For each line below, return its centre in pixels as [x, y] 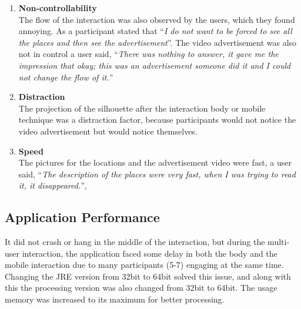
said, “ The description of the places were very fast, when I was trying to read [157, 174]
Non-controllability [58, 8]
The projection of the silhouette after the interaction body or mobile [142, 108]
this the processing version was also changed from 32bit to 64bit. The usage [141, 288]
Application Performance [82, 217]
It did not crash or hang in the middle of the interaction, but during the [135, 242]
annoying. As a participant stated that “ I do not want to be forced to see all [155, 31]
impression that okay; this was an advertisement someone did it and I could [155, 65]
